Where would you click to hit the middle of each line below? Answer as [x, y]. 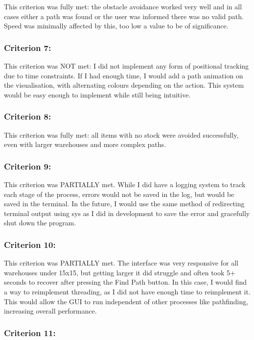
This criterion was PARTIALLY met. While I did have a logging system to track [125, 184]
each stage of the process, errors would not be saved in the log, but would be [119, 194]
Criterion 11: [30, 332]
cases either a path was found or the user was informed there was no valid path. [124, 16]
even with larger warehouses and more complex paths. [85, 144]
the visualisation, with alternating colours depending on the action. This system [124, 85]
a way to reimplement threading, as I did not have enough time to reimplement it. [127, 291]
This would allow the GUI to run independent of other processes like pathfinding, [126, 301]
